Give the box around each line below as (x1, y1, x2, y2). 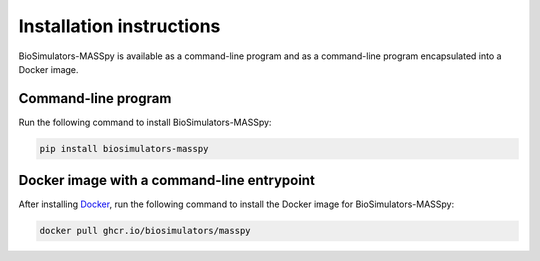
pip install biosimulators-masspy (39, 143, 209, 154)
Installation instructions (18, 15, 221, 37)
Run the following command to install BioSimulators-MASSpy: (18, 116, 272, 128)
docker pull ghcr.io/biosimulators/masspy (39, 225, 251, 237)
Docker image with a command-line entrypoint (18, 172, 315, 189)
